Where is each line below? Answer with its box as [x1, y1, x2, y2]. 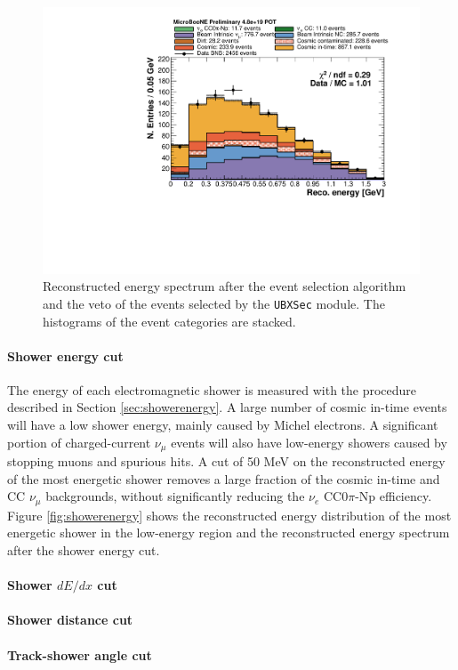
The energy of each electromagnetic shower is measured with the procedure [7, 380, 417, 399]
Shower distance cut [7, 610, 133, 629]
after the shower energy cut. [7, 540, 160, 559]
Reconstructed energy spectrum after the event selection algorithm [43, 277, 406, 295]
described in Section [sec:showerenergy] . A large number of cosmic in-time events [7, 398, 447, 416]
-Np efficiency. [355, 487, 432, 505]
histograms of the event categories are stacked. [43, 311, 296, 330]
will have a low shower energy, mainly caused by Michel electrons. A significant [7, 416, 438, 434]
